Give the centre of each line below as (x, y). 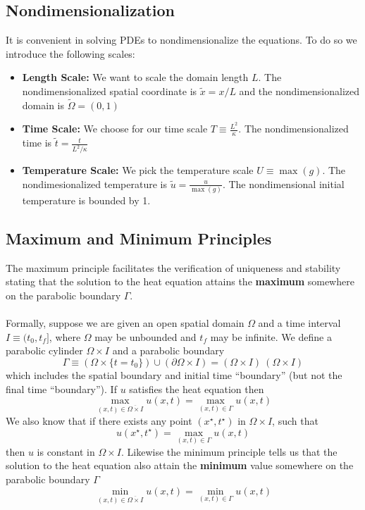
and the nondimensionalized (299, 91)
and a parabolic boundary (168, 350)
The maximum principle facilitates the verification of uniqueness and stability (173, 267)
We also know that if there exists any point (99, 421)
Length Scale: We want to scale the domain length (135, 77)
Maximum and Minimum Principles (139, 238)
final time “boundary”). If (61, 388)
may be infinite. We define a (271, 336)
